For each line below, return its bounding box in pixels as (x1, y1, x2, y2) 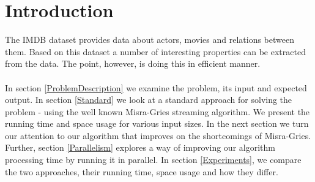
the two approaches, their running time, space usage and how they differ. (5, 165, 278, 178)
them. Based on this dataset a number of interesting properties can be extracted (5, 45, 306, 58)
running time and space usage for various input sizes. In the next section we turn (5, 117, 309, 130)
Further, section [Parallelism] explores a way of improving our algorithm (5, 141, 275, 154)
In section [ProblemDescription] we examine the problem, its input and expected (5, 81, 307, 94)
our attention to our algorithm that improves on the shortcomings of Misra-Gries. (5, 129, 311, 142)
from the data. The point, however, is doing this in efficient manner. (5, 57, 261, 70)
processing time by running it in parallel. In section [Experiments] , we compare (5, 153, 302, 166)
